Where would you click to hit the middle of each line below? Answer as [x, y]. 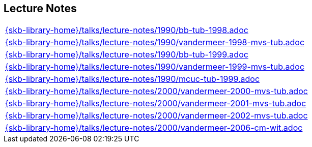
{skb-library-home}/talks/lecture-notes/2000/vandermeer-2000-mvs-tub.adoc [157, 91]
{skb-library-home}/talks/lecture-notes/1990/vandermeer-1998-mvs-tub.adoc [155, 42]
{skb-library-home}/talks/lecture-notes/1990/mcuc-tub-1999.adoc [133, 79]
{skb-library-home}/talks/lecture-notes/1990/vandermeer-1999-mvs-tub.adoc [155, 67]
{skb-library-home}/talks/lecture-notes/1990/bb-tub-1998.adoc [127, 30]
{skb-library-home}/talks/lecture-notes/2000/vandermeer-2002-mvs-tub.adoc [157, 116]
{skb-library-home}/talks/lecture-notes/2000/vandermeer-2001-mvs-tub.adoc [156, 104]
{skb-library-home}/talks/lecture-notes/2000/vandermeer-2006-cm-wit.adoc [154, 128]
